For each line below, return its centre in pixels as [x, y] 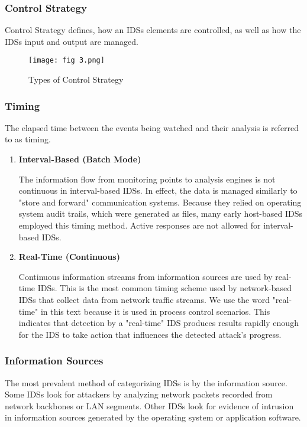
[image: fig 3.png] [67, 61]
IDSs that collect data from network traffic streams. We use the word [144, 299]
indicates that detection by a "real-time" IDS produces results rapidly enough [159, 323]
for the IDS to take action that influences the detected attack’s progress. [150, 334]
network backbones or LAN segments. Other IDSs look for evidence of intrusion [149, 405]
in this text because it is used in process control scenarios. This [155, 311]
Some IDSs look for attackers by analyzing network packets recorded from [139, 394]
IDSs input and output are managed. [72, 41]
